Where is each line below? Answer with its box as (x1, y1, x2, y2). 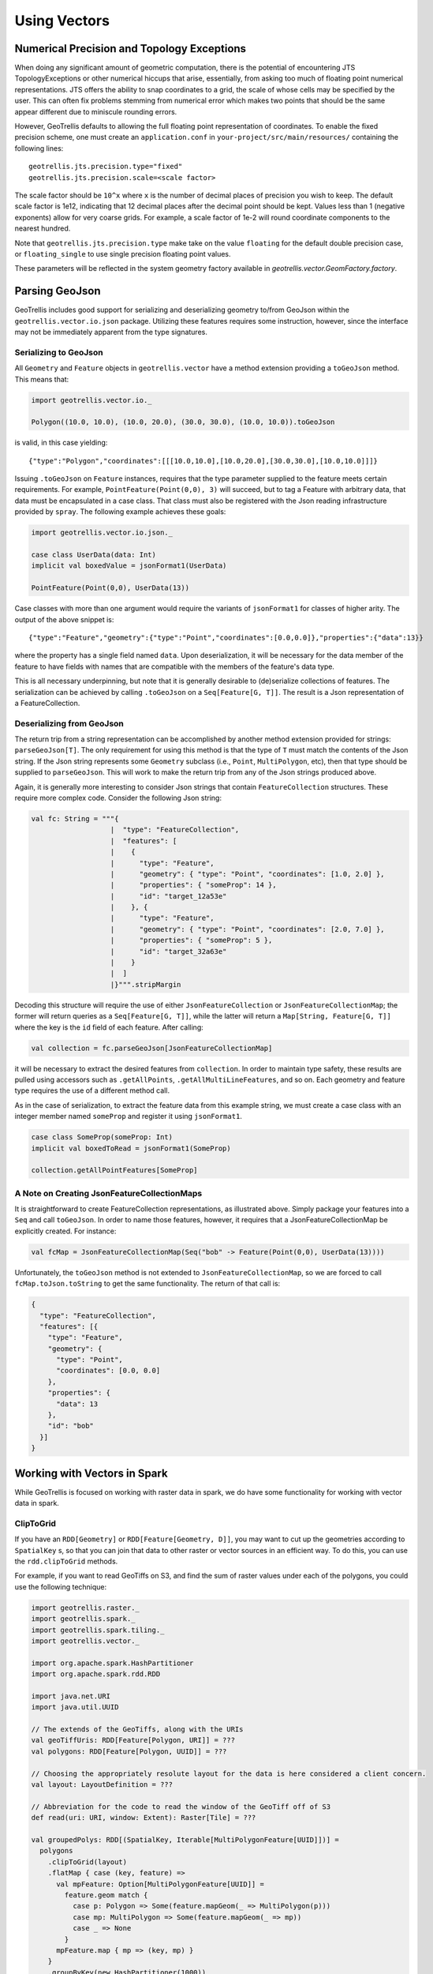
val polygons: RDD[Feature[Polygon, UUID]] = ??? (31, 1747, 227, 1756)
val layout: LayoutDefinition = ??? (31, 1781, 174, 1789)
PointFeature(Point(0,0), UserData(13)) (31, 584, 189, 592)
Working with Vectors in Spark (14, 1466, 169, 1480)
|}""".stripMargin (110, 980, 181, 989)
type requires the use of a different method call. (14, 1086, 170, 1095)
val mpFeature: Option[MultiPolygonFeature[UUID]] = (56, 1879, 264, 1889)
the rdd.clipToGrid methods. (14, 1556, 118, 1567)
